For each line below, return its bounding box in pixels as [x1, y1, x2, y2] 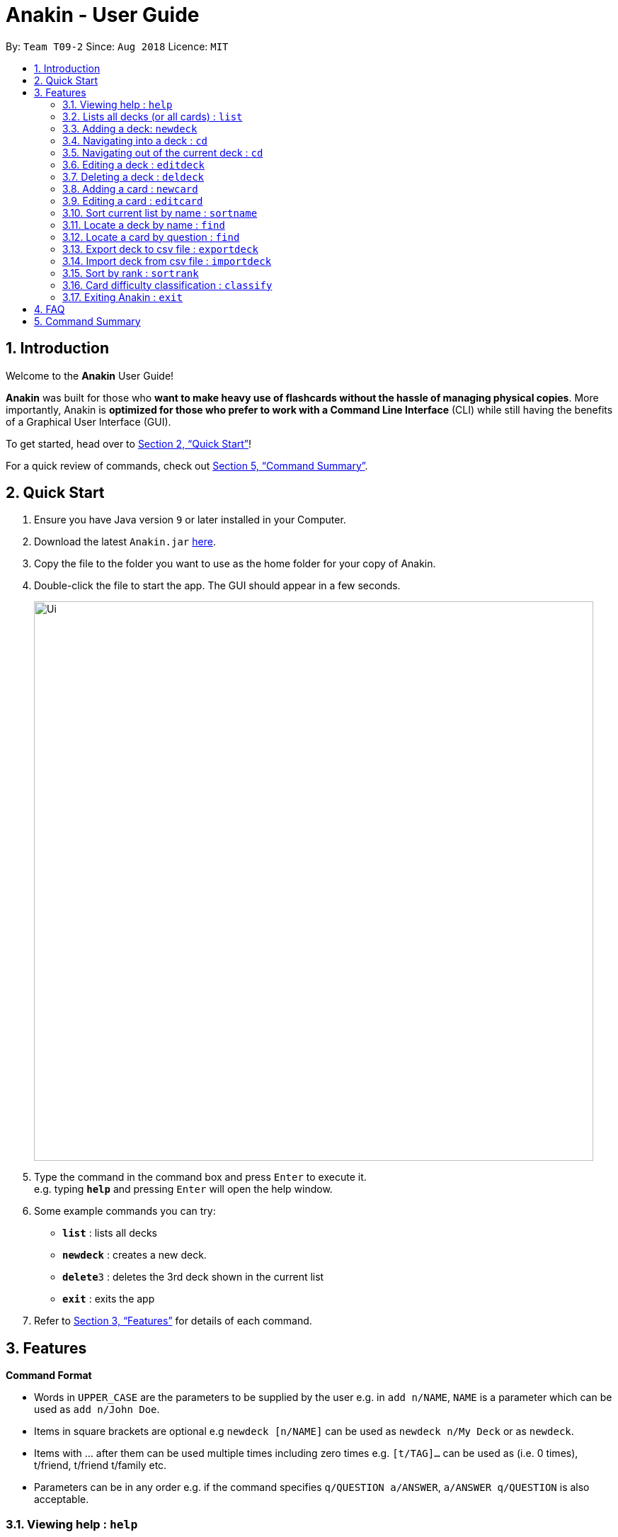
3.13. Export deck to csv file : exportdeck [62, 242, 258, 255]
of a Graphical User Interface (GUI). [6, 415, 171, 428]
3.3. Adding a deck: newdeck [62, 122, 198, 135]
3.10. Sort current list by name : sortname [62, 206, 258, 219]
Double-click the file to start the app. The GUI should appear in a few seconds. [34, 579, 401, 592]
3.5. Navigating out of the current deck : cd [62, 146, 263, 159]
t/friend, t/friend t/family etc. [34, 1459, 167, 1472]
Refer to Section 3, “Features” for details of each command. [34, 1315, 312, 1327]
